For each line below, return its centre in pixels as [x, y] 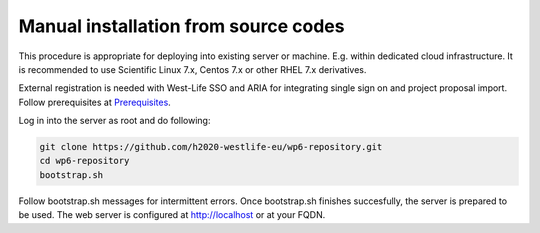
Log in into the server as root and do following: [114, 121]
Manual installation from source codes [181, 26]
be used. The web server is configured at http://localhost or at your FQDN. [172, 215]
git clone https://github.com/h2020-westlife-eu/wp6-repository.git [211, 147]
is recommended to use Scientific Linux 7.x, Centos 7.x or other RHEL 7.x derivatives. [192, 69]
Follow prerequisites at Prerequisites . [95, 102]
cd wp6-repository [84, 161]
